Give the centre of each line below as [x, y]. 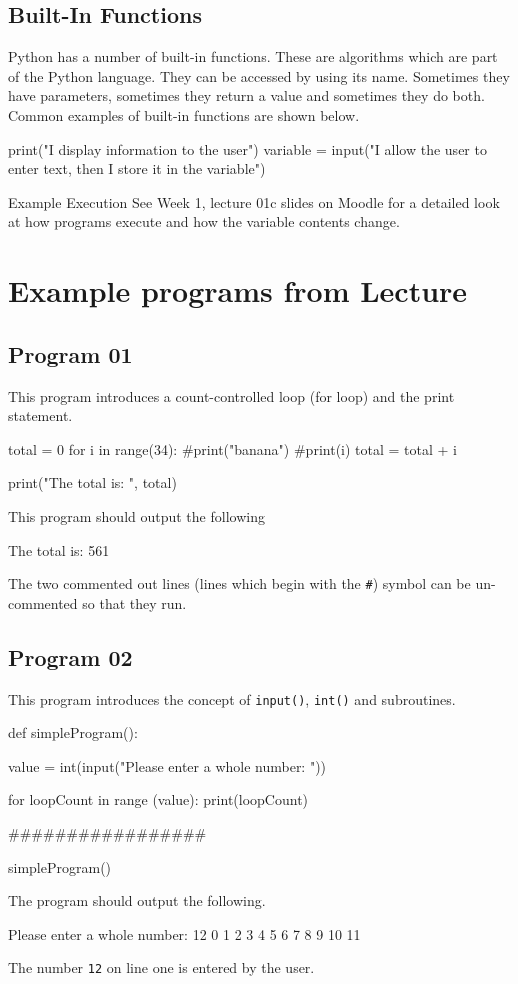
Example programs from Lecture [238, 290]
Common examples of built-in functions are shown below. [184, 114]
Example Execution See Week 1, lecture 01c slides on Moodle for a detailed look [254, 201]
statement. [40, 415]
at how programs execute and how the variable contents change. [204, 221]
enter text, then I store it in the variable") [137, 168]
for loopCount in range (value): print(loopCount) [158, 799]
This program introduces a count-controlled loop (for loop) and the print [231, 395]
